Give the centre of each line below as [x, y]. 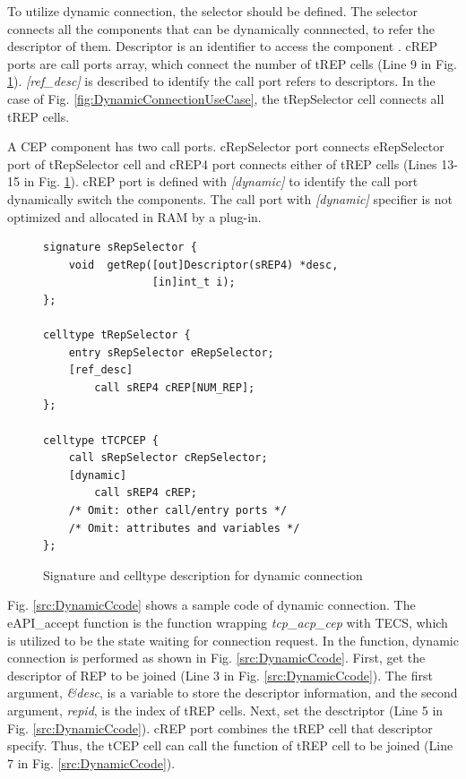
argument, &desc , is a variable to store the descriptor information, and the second [233, 693]
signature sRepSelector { [120, 248]
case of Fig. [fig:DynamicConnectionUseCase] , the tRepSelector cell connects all [226, 98]
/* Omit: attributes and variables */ [184, 528]
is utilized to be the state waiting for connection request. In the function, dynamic [233, 640]
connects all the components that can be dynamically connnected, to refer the [221, 28]
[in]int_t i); [194, 282]
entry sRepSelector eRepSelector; [171, 352]
